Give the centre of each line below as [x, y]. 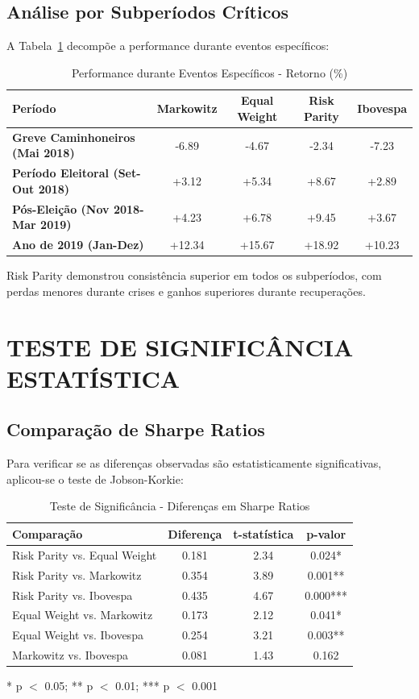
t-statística [263, 533]
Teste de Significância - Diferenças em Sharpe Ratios [180, 506]
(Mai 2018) [44, 153]
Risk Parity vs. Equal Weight [85, 554]
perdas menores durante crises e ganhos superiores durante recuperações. [186, 291]
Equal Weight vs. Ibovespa [78, 635]
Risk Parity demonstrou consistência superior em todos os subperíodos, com [194, 275]
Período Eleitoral [61, 173]
